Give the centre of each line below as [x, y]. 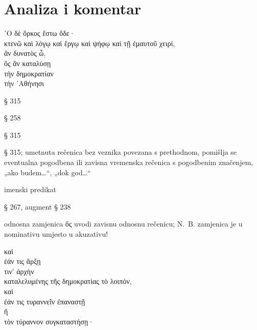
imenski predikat [30, 189]
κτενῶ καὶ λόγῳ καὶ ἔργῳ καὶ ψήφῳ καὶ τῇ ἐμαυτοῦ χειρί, [90, 43]
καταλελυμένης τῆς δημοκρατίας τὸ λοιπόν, [68, 281]
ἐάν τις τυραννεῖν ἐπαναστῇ [45, 301]
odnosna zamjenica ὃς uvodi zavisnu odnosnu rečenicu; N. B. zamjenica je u [123, 224]
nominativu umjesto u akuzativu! [56, 234]
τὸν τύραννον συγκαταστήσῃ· [49, 321]
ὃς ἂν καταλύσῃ [28, 63]
